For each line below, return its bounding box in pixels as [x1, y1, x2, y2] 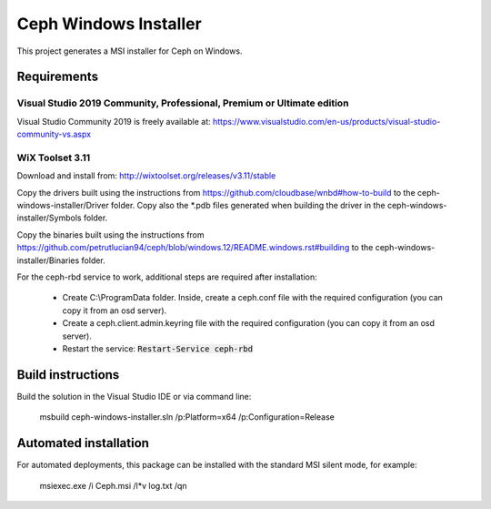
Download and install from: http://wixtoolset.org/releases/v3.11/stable [16, 170, 276, 181]
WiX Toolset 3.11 [16, 151, 91, 164]
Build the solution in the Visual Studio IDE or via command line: [16, 391, 252, 402]
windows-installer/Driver [16, 200, 109, 211]
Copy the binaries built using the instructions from [16, 229, 205, 240]
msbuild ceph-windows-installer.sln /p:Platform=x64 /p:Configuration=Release [39, 412, 336, 422]
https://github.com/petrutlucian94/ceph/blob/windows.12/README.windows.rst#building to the [16, 242, 374, 253]
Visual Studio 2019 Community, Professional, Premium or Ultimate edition [16, 97, 349, 109]
